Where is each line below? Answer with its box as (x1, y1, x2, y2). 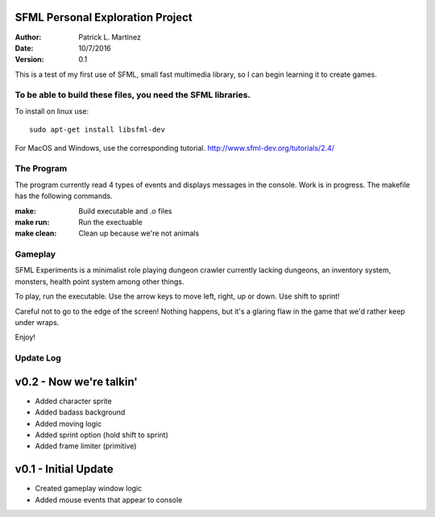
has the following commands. (14, 191, 113, 201)
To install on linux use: (14, 106, 89, 116)
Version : (14, 55, 44, 65)
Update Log (14, 352, 62, 364)
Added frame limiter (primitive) (35, 441, 137, 451)
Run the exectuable (78, 217, 143, 227)
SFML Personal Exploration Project (14, 10, 193, 24)
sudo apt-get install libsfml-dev (29, 125, 165, 135)
